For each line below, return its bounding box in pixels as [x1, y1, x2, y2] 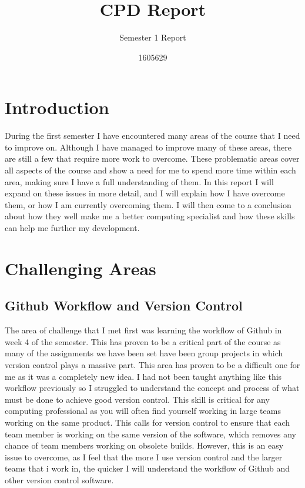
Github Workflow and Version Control [5, 296, 243, 315]
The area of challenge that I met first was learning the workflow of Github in [5, 324, 282, 336]
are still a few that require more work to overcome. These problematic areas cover [5, 152, 300, 165]
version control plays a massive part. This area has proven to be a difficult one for [5, 358, 300, 370]
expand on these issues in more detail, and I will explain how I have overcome [5, 187, 285, 199]
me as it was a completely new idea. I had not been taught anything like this [5, 370, 282, 382]
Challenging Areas [5, 256, 156, 280]
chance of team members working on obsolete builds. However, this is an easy [5, 439, 284, 452]
